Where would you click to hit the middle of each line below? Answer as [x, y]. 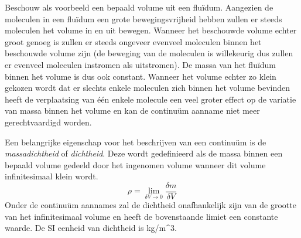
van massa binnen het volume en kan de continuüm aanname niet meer [132, 110]
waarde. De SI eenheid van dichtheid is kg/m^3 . [91, 228]
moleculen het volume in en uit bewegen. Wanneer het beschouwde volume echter [151, 30]
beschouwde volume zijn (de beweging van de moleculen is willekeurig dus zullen [149, 53]
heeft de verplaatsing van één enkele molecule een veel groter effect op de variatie [150, 99]
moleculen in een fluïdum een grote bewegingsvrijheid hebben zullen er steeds [143, 18]
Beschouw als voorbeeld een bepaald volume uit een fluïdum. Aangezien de [139, 7]
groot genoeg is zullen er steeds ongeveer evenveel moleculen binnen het [133, 41]
